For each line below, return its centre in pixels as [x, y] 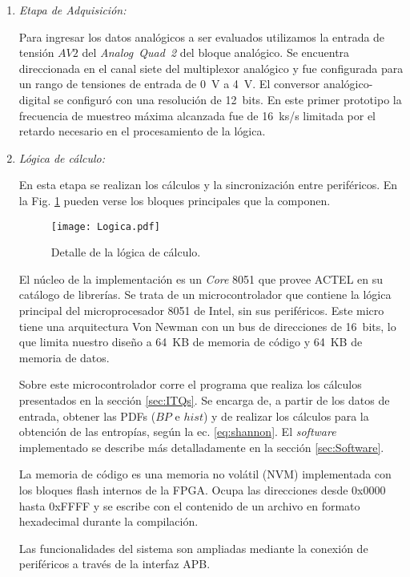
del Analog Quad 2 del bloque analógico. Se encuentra [216, 52]
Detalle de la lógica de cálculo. [126, 252]
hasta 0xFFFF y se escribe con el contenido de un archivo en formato [189, 505]
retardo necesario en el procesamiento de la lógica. [142, 131]
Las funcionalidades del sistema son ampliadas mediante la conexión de [193, 548]
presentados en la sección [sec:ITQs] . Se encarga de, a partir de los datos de [204, 399]
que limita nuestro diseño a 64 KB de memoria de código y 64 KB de [191, 342]
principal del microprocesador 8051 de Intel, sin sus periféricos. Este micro [201, 310]
